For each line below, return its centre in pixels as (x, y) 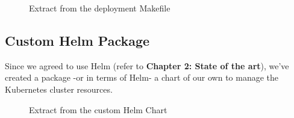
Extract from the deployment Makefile (100, 8)
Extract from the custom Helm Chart (98, 109)
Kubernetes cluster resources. (59, 89)
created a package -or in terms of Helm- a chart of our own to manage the (142, 77)
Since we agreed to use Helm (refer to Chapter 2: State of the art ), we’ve (147, 65)
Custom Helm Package (77, 40)
